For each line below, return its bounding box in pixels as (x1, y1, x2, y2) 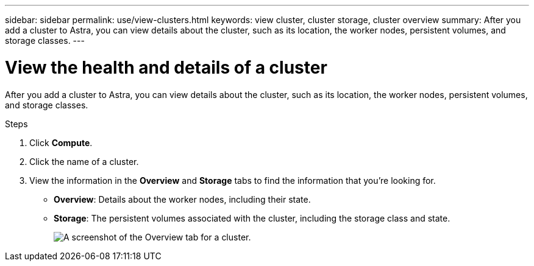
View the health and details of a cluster (5, 57, 327, 78)
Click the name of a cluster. (29, 156, 139, 167)
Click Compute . (29, 137, 93, 148)
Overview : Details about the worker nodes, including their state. (54, 194, 311, 205)
